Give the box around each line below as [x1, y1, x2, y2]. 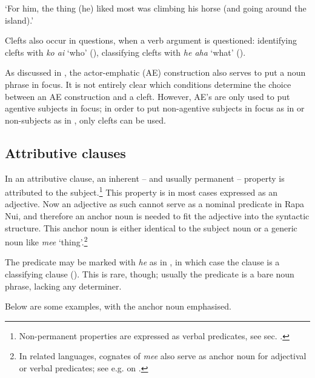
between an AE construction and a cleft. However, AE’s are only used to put [5, 90, 290, 102]
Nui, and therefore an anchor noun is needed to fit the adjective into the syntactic [5, 209, 310, 222]
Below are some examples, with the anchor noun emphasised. [5, 300, 231, 313]
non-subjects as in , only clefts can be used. [5, 113, 166, 126]
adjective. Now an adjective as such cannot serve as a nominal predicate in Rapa [5, 197, 305, 210]
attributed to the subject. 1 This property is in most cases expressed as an [5, 184, 278, 198]
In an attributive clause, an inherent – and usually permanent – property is [5, 171, 285, 184]
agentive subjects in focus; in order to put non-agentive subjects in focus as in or [5, 102, 305, 114]
